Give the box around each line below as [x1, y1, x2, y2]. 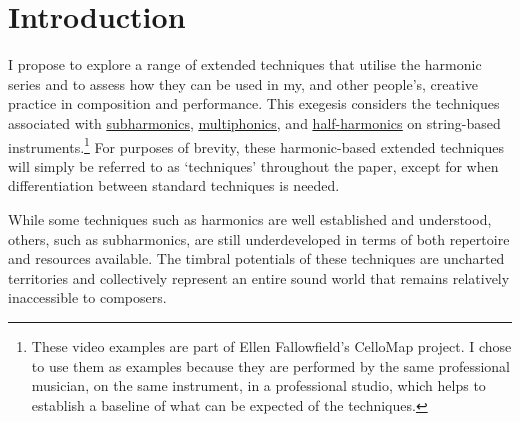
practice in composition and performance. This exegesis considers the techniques [8, 93, 500, 114]
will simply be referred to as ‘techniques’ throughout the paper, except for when [8, 155, 499, 176]
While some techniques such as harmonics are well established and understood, [8, 208, 492, 229]
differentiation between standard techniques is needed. [8, 175, 340, 196]
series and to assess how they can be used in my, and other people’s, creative [8, 73, 479, 94]
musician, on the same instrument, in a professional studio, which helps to [31, 375, 486, 396]
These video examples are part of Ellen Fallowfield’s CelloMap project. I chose [31, 335, 512, 356]
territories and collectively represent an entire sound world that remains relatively [8, 267, 510, 288]
